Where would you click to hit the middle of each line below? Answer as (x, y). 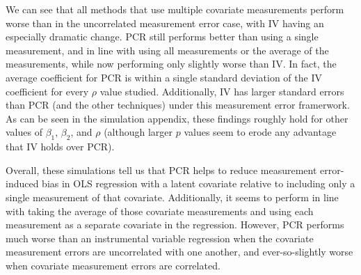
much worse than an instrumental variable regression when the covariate (160, 238)
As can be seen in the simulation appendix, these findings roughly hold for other (177, 118)
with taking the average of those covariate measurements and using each (160, 211)
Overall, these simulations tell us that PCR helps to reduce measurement (161, 170)
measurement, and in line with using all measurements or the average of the (167, 50)
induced (22, 183)
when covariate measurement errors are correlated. (113, 265)
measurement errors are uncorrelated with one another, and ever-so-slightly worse (179, 252)
